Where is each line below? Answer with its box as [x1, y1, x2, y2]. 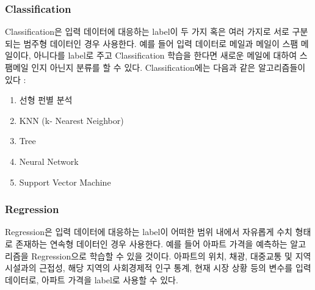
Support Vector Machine [19, 175, 111, 188]
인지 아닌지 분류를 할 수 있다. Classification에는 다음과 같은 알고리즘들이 [31, 61, 306, 73]
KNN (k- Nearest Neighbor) [19, 114, 124, 126]
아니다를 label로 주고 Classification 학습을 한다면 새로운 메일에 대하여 [34, 49, 297, 62]
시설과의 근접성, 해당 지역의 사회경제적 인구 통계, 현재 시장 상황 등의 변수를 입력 [5, 261, 311, 274]
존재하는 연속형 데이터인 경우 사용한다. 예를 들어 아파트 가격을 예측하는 [15, 237, 288, 250]
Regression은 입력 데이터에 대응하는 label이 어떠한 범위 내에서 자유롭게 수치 [5, 225, 292, 238]
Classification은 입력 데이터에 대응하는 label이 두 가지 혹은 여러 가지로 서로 [5, 25, 289, 38]
